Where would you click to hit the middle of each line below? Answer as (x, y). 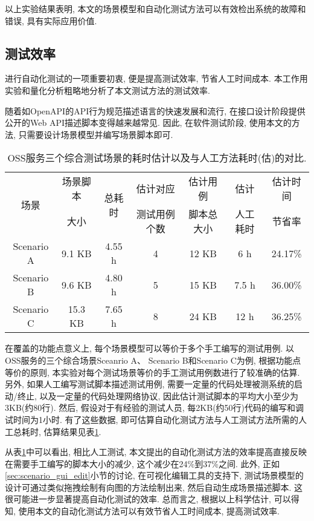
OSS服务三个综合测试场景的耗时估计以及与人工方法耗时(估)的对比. (157, 158)
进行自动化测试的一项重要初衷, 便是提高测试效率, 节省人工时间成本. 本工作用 (156, 78)
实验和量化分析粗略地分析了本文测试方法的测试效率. (107, 90)
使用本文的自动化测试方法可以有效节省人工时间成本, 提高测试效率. (149, 511)
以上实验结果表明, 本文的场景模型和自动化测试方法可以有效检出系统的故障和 (155, 8)
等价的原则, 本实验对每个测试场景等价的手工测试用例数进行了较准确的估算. (152, 372)
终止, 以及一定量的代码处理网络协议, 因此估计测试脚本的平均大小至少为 (158, 395)
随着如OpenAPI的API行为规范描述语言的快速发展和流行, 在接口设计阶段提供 (155, 110)
